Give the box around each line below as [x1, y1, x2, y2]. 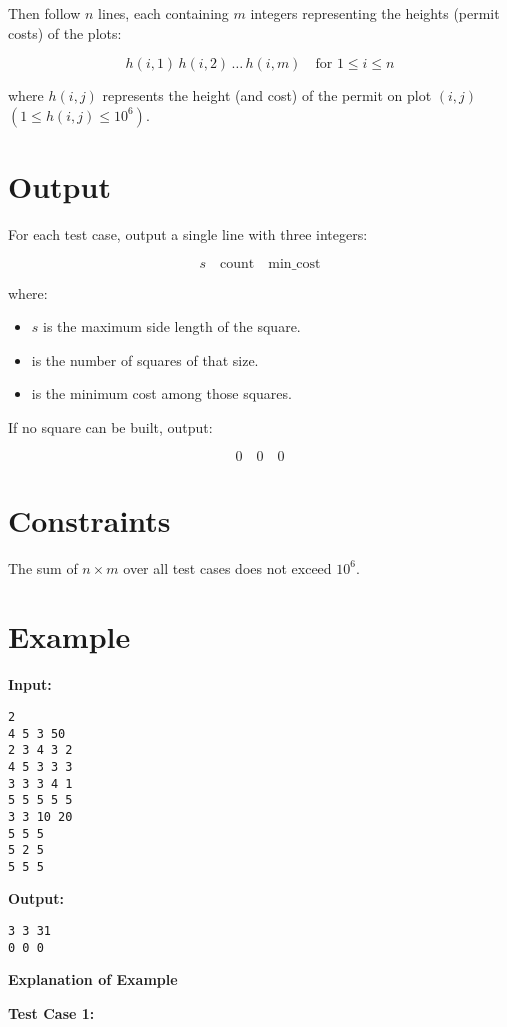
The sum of [8, 557, 78, 578]
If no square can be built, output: [8, 416, 213, 437]
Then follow [8, 3, 81, 23]
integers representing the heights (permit [250, 3, 500, 23]
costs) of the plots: [8, 22, 122, 43]
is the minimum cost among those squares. [31, 383, 292, 404]
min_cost [268, 256, 321, 271]
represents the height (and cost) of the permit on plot [102, 85, 432, 106]
